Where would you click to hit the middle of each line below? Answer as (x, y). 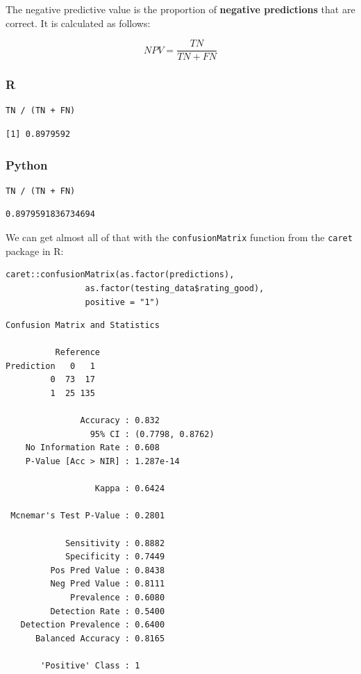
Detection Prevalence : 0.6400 (93, 625)
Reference (78, 353)
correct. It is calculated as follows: (78, 23)
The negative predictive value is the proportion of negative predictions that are (180, 9)
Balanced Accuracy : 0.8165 (100, 638)
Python (27, 164)
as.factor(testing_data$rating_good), (175, 288)
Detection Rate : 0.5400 (108, 611)
